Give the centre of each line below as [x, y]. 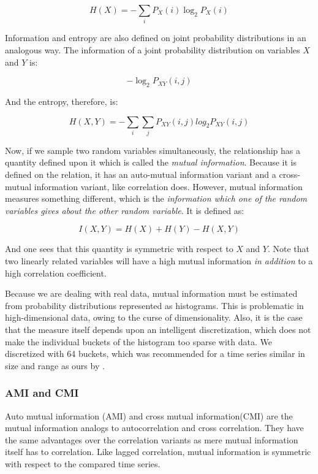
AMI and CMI [42, 393]
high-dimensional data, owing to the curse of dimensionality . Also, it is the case [154, 317]
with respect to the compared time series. [83, 463]
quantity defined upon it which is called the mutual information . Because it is [151, 162]
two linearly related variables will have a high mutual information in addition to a [159, 260]
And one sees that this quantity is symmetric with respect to [119, 249]
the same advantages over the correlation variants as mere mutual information [152, 439]
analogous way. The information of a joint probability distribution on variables [153, 49]
